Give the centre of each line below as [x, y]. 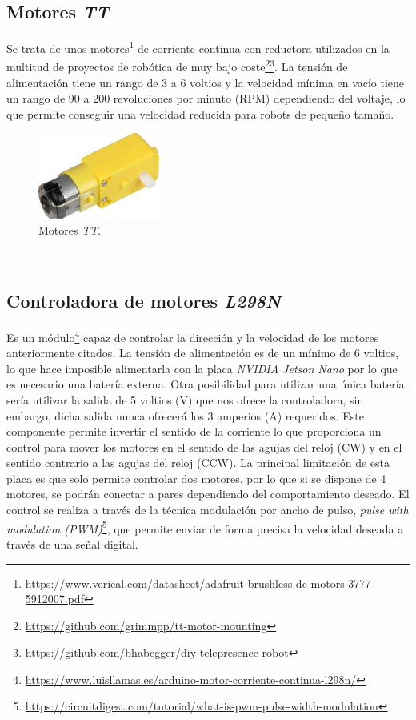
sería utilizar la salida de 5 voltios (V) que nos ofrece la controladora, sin [185, 399]
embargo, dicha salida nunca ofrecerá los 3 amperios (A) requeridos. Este [185, 415]
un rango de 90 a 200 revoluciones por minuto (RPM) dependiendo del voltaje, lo [206, 98]
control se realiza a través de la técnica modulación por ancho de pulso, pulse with [208, 510]
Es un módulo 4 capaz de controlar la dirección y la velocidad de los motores [193, 336]
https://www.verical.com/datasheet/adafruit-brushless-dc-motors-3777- [200, 583]
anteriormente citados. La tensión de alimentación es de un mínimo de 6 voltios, [203, 353]
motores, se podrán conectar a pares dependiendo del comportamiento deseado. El [208, 494]
